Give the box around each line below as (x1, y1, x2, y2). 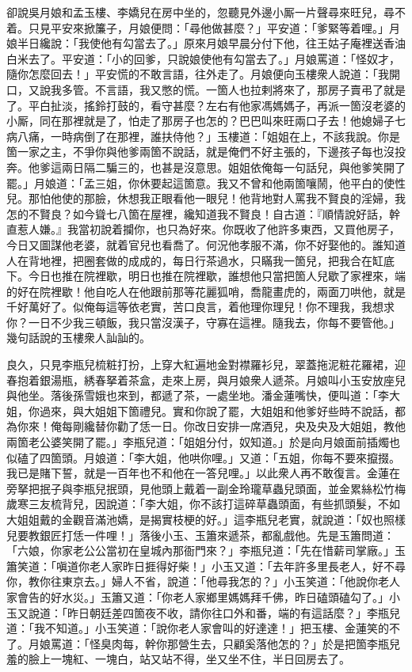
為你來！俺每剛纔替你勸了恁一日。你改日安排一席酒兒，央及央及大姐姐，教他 (6, 418, 406, 435)
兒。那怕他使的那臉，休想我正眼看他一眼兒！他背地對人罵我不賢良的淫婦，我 (6, 190, 406, 207)
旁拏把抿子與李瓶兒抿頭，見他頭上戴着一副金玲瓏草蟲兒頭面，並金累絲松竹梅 (6, 480, 406, 496)
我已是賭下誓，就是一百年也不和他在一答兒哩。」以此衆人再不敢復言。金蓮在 (6, 465, 400, 481)
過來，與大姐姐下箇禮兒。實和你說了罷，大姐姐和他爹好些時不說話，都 (39, 402, 406, 419)
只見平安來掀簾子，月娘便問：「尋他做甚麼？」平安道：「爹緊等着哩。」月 (28, 19, 400, 36)
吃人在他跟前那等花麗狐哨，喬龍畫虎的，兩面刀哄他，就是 (105, 283, 406, 299)
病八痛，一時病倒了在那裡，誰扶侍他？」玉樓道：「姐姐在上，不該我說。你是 (6, 127, 400, 144)
